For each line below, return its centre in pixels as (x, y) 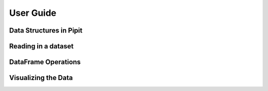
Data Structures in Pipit (46, 30)
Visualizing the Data (41, 78)
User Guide (33, 13)
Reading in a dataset (41, 46)
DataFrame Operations (45, 62)
